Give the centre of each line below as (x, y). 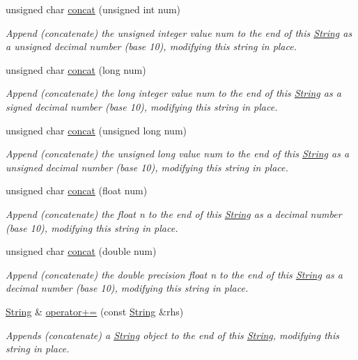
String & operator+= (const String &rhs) (95, 311)
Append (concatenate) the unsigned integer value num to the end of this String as (179, 32)
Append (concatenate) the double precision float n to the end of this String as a (174, 274)
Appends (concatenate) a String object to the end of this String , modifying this (172, 335)
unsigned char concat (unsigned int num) (93, 9)
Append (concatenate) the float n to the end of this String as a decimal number (174, 213)
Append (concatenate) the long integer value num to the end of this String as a (173, 93)
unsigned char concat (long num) (76, 69)
